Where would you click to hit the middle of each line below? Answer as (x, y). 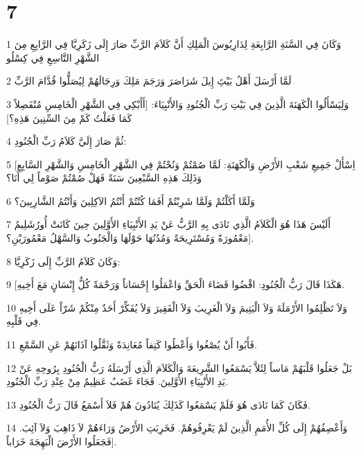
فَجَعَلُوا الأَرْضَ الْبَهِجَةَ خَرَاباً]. (62, 441)
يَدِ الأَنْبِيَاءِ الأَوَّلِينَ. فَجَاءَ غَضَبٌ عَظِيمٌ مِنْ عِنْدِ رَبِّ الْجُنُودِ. (117, 381)
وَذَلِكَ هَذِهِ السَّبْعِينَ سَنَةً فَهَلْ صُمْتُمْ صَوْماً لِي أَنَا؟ (104, 178)
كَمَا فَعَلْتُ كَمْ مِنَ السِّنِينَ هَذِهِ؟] (69, 117)
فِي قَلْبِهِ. (24, 321)
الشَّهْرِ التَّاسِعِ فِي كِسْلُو (53, 57)
